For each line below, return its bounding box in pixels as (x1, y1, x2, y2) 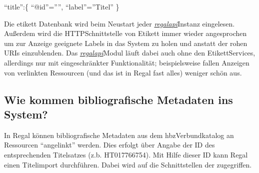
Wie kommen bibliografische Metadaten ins (4, 91, 233, 107)
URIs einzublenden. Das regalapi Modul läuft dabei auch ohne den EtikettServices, (4, 47, 255, 58)
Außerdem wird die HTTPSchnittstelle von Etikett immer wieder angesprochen (4, 28, 247, 38)
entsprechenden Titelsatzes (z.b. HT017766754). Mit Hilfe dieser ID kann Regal (4, 149, 248, 159)
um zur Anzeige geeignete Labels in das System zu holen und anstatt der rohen (4, 37, 247, 48)
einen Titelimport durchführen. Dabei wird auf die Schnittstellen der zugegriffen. (4, 159, 252, 169)
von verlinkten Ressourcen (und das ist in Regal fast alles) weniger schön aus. (4, 67, 242, 77)
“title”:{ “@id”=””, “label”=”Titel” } (4, 1, 119, 11)
